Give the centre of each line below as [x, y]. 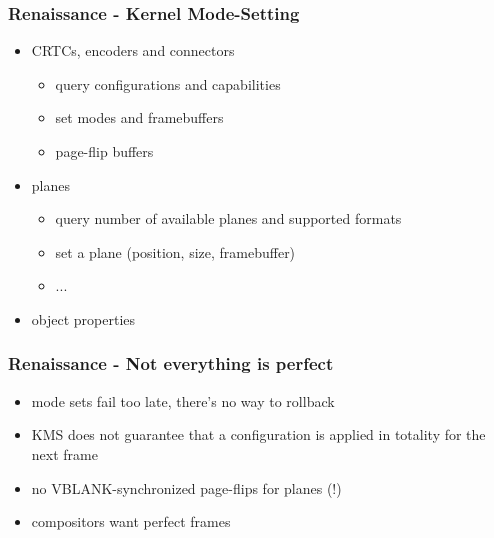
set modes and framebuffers [139, 117]
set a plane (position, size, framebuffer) [175, 251]
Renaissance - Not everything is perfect [171, 363]
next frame [64, 453]
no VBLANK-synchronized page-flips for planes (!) [186, 487]
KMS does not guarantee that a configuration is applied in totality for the [258, 434]
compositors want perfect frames [131, 521]
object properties [83, 318]
